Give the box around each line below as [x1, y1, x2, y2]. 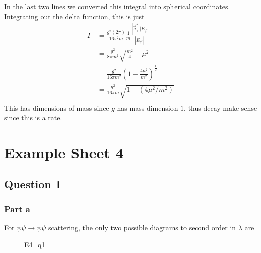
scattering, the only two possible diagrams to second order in [48, 222, 236, 233]
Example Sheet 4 [4, 142, 124, 162]
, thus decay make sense [184, 102, 257, 113]
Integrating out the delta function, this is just [4, 11, 145, 21]
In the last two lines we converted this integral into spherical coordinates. [4, 1, 230, 11]
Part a [4, 202, 30, 215]
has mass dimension [117, 102, 178, 113]
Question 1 [4, 176, 61, 192]
